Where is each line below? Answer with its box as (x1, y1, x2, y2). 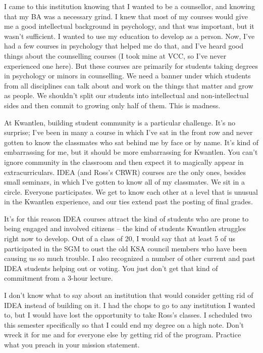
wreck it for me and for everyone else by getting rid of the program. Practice (4, 329, 241, 340)
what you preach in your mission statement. (4, 339, 140, 349)
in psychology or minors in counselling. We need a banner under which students (4, 70, 251, 81)
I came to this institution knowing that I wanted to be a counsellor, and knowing (4, 1, 255, 11)
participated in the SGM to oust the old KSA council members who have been (4, 243, 247, 253)
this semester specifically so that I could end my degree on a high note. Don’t (4, 319, 244, 330)
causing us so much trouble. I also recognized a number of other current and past (4, 253, 255, 263)
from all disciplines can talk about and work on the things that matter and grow (4, 80, 253, 91)
